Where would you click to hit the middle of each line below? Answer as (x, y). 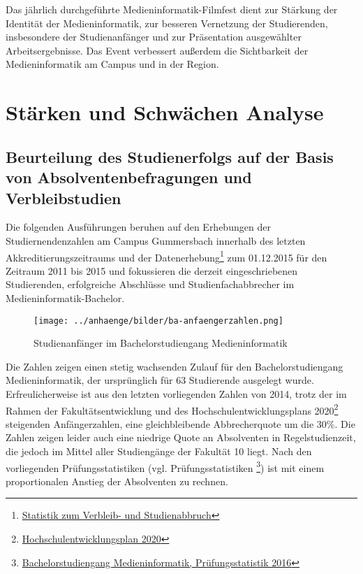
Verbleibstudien (64, 198)
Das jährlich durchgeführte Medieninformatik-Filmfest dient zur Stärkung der (172, 9)
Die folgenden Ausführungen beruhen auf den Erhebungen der (138, 227)
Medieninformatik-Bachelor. (65, 297)
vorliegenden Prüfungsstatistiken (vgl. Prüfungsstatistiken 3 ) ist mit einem (165, 466)
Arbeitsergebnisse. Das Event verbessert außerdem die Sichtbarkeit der (157, 50)
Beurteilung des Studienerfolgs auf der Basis (170, 156)
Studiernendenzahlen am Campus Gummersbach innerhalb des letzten (156, 240)
